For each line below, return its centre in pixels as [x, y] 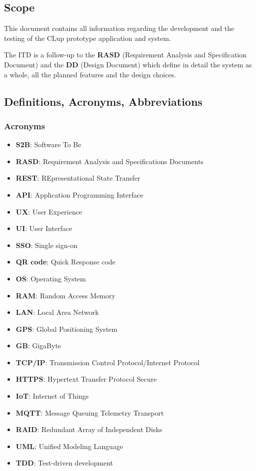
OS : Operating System [51, 278]
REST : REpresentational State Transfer [78, 178]
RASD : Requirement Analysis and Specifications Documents [110, 161]
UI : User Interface [44, 228]
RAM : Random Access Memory [66, 295]
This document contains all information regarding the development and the [119, 28]
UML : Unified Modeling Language [69, 446]
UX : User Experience [49, 211]
